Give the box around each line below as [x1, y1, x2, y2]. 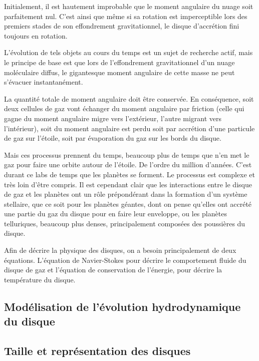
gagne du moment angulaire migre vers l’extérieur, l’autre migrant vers [4, 113, 222, 123]
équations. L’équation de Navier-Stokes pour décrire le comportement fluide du [4, 254, 246, 265]
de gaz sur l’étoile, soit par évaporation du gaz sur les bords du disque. [4, 133, 221, 143]
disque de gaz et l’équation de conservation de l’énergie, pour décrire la [4, 264, 222, 275]
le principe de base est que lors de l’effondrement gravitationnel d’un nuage [4, 57, 235, 67]
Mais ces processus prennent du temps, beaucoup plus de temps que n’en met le [4, 149, 249, 160]
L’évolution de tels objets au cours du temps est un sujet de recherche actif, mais [4, 47, 253, 58]
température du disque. [4, 274, 76, 284]
